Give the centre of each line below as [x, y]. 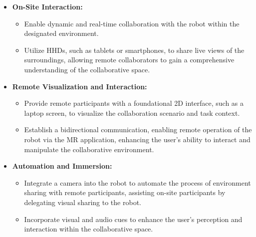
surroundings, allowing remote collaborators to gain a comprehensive [129, 60]
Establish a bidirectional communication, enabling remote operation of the [138, 129]
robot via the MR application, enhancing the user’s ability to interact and [137, 139]
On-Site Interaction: [47, 6]
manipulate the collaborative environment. [89, 149]
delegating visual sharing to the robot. [83, 202]
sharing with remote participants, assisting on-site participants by [125, 192]
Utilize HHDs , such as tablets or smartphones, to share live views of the [134, 50]
